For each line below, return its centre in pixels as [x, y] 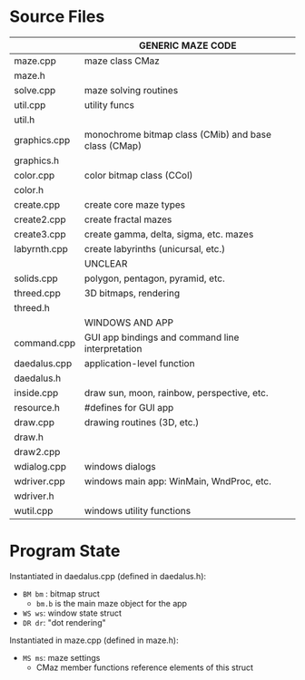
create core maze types [135, 204]
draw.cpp [34, 422]
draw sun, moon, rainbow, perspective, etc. [177, 393]
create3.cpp [40, 234]
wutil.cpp [34, 510]
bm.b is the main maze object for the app [112, 603]
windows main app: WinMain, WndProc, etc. [178, 481]
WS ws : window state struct [72, 613]
